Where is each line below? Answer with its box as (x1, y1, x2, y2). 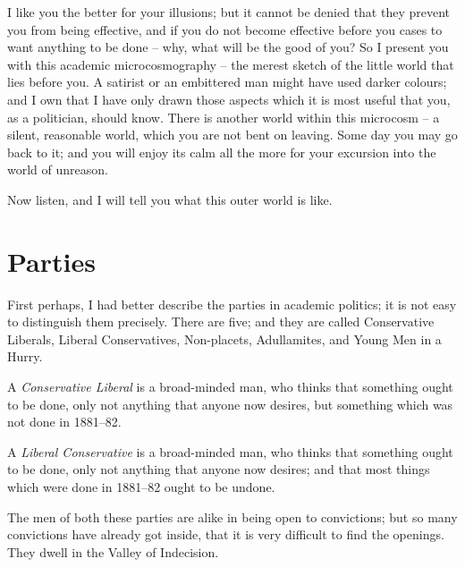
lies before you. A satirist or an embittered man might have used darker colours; (7, 72, 447, 91)
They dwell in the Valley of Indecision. (7, 542, 219, 561)
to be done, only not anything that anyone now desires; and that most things (7, 460, 430, 478)
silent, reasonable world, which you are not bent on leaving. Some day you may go (7, 125, 458, 144)
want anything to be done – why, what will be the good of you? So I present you (7, 38, 449, 56)
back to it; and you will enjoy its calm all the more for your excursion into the (7, 142, 436, 161)
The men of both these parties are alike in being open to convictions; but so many (7, 507, 458, 526)
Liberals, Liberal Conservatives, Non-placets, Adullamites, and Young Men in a (7, 329, 442, 348)
